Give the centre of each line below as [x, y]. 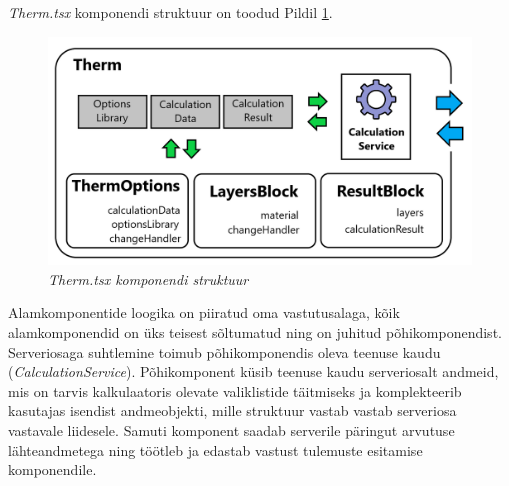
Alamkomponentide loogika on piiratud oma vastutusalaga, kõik [204, 312]
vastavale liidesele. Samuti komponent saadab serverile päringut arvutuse [231, 429]
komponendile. [52, 469]
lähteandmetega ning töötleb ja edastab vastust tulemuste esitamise [215, 449]
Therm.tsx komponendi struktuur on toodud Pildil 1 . [170, 12]
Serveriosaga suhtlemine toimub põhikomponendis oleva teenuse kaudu [224, 351]
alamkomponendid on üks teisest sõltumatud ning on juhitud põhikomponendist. [255, 331]
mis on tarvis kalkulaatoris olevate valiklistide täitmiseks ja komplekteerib [235, 390]
